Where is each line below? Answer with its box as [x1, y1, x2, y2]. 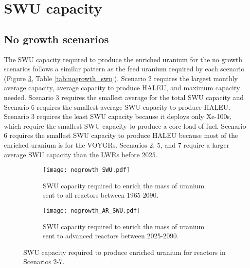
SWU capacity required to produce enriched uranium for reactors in [23, 247, 226, 257]
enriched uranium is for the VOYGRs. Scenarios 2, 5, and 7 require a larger [4, 139, 230, 150]
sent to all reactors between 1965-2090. [43, 190, 159, 200]
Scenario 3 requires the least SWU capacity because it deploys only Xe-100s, [4, 111, 232, 121]
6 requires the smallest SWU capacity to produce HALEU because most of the [4, 130, 238, 140]
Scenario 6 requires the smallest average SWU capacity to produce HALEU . [4, 101, 231, 112]
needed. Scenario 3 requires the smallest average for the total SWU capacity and [4, 92, 244, 102]
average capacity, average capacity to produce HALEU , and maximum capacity [4, 83, 240, 93]
